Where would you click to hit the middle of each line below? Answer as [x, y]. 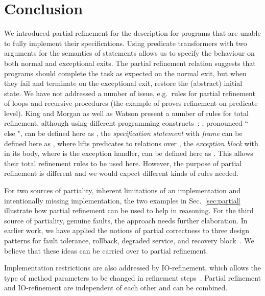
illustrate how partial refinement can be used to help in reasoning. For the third [129, 210]
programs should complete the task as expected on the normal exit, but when [125, 73]
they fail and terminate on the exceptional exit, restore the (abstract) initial [123, 83]
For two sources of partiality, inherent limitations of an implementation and [123, 190]
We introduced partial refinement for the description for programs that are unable [132, 33]
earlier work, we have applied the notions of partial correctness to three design [127, 230]
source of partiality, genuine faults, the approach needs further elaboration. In [126, 220]
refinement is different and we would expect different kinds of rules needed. [121, 173]
